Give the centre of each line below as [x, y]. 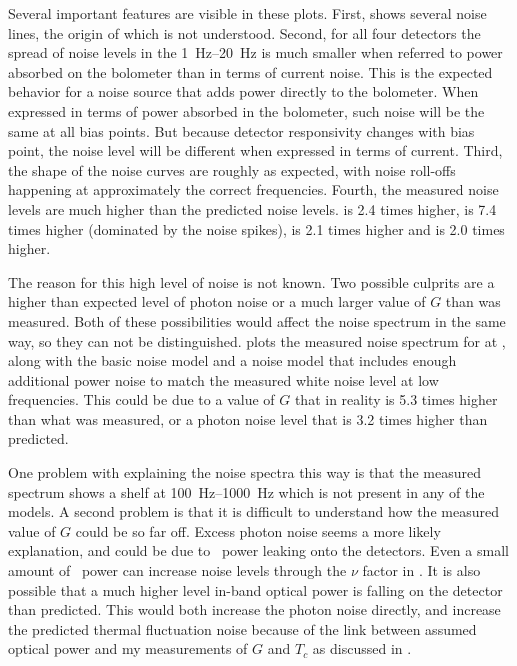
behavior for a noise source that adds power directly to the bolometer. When [243, 91]
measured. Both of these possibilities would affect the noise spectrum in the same [257, 320]
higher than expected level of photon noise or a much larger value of [217, 301]
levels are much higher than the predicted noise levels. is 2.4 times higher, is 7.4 [252, 208]
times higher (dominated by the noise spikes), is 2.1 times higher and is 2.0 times [256, 228]
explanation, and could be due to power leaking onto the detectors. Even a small [258, 550]
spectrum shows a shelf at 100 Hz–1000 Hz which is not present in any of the [246, 491]
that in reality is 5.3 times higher [396, 399]
